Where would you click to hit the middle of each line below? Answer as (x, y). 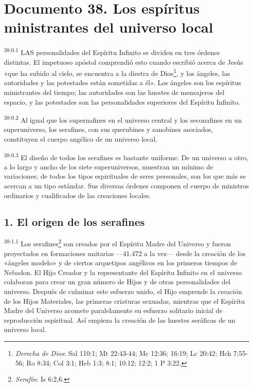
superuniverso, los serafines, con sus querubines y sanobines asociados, (108, 129)
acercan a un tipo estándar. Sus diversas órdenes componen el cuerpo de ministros (126, 186)
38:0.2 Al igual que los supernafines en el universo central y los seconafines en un (123, 119)
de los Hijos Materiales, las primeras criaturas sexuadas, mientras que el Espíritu (125, 301)
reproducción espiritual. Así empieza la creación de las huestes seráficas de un (120, 320)
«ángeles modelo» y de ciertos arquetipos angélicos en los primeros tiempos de (121, 263)
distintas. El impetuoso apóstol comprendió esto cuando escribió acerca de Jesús (124, 62)
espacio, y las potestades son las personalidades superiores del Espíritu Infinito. (122, 101)
